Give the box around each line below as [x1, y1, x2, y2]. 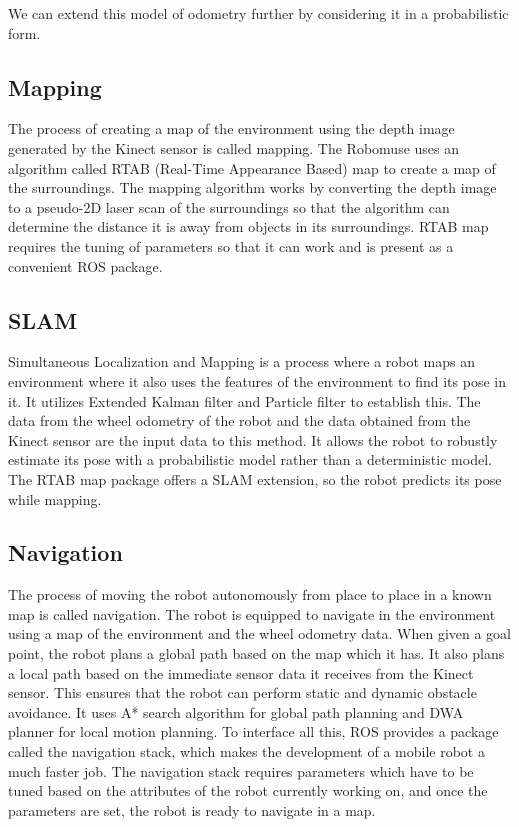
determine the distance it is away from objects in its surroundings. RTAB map [8, 216, 489, 237]
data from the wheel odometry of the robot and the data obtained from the [8, 410, 471, 431]
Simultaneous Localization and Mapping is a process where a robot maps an [8, 351, 475, 372]
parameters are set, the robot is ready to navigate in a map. [8, 799, 376, 820]
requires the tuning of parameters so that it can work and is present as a [8, 235, 454, 256]
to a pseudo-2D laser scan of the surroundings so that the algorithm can [8, 196, 450, 217]
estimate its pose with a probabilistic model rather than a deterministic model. [8, 449, 492, 470]
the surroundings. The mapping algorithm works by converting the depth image [8, 177, 497, 198]
